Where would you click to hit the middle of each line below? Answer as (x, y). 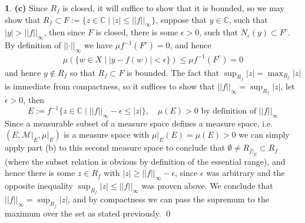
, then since (64, 32)
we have (98, 45)
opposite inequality (39, 186)
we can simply (264, 134)
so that (82, 72)
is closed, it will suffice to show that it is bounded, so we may (173, 8)
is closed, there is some (137, 32)
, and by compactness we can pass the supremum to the (168, 199)
